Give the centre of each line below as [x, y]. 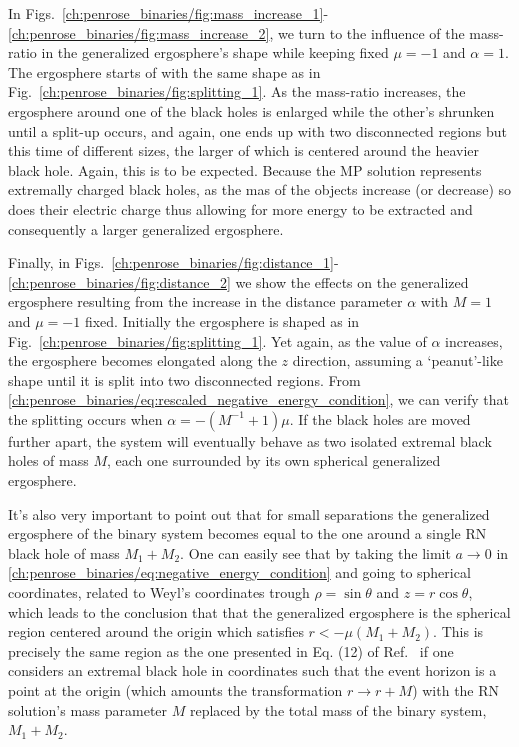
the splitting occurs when [85, 418]
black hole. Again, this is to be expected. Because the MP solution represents [245, 169]
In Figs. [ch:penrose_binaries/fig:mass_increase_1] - [168, 13]
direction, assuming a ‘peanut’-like [397, 360]
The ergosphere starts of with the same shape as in [164, 71]
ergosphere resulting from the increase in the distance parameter [205, 301]
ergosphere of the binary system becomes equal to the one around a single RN [247, 533]
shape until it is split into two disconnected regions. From [184, 379]
